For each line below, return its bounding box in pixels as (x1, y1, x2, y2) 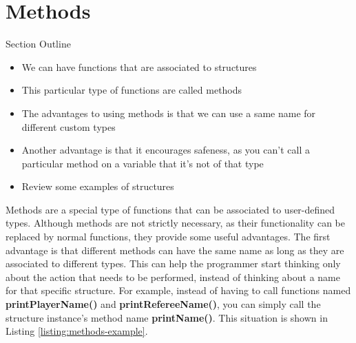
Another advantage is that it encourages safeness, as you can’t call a (21, 143, 310, 157)
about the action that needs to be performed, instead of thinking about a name (6, 269, 340, 284)
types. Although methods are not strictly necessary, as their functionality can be (6, 216, 345, 230)
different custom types (21, 119, 116, 134)
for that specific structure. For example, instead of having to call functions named (6, 283, 351, 298)
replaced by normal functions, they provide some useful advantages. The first (6, 229, 331, 244)
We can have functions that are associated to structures (21, 59, 257, 74)
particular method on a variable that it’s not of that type (21, 156, 264, 170)
